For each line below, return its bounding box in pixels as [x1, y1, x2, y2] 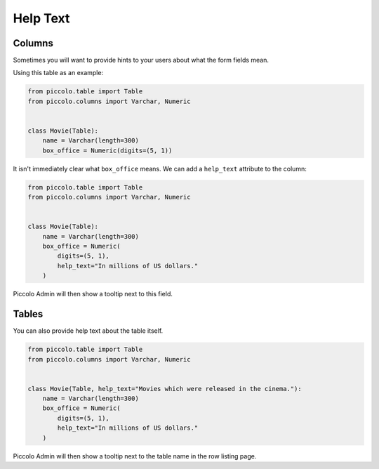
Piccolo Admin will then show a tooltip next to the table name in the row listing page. [13, 451, 257, 460]
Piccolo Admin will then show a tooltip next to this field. [13, 290, 173, 298]
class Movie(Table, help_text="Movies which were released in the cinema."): [27, 385, 302, 392]
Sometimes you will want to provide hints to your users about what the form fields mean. [13, 56, 270, 65]
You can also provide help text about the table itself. [13, 326, 164, 335]
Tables [13, 308, 44, 320]
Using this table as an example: [13, 69, 104, 77]
